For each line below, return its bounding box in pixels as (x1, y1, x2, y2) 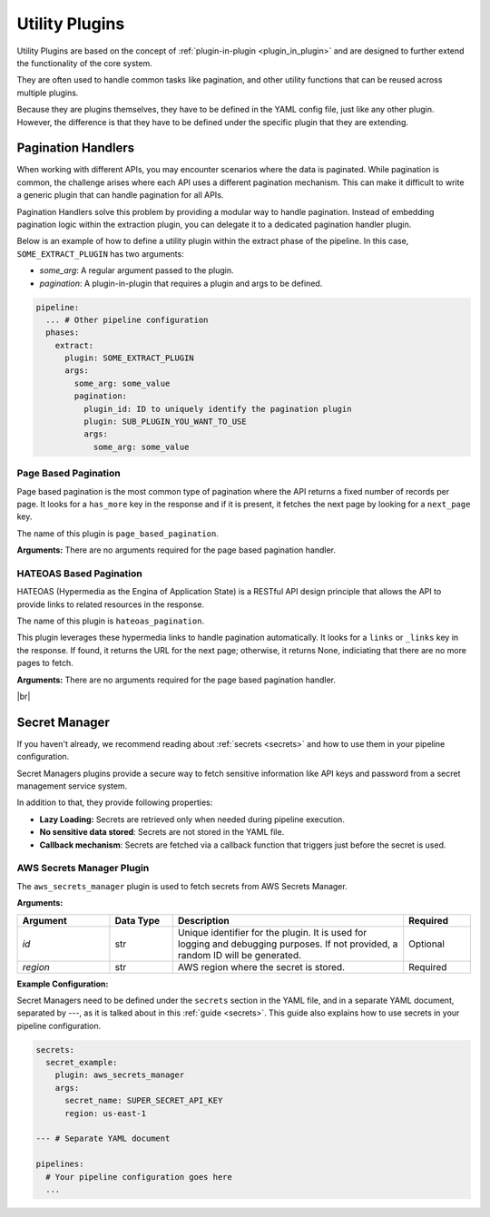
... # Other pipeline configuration (45, 314, 209, 325)
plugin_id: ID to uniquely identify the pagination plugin (83, 404, 352, 414)
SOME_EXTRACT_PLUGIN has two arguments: (16, 248, 185, 259)
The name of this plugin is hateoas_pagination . (16, 615, 204, 626)
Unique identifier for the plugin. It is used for (177, 926, 367, 938)
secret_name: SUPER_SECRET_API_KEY (64, 1095, 223, 1106)
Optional (408, 937, 445, 950)
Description (177, 914, 230, 927)
